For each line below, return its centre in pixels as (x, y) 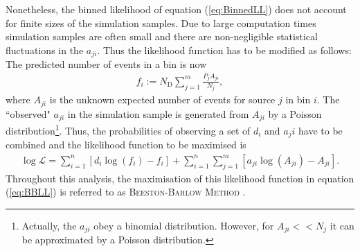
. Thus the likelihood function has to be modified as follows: (224, 50)
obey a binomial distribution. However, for (184, 225)
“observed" (28, 113)
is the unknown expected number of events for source (162, 99)
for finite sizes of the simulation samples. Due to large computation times (161, 23)
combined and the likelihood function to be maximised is (126, 145)
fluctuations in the (45, 50)
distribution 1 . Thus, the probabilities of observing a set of (128, 129)
